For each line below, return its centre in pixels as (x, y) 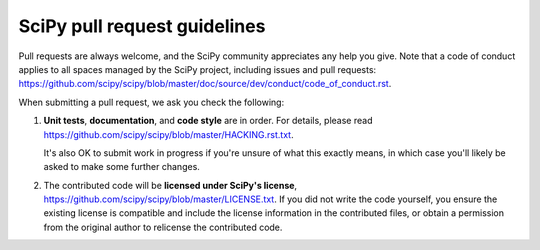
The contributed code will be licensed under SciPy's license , (170, 185)
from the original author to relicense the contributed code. (163, 227)
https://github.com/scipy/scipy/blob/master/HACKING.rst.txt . (168, 134)
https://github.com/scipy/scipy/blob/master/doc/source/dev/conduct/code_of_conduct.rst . (205, 84)
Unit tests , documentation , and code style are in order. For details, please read (208, 121)
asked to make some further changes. (121, 167)
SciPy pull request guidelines (142, 26)
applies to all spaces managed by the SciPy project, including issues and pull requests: (197, 69)
